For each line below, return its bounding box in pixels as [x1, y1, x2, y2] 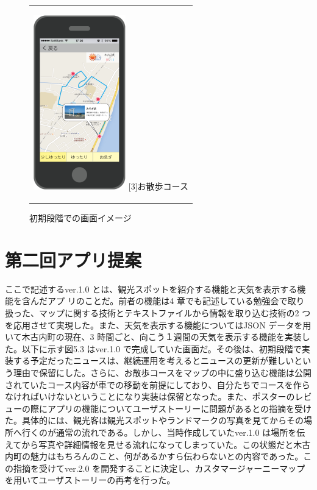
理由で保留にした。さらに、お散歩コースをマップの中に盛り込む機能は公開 [13, 366, 312, 379]
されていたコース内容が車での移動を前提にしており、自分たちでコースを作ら [5, 378, 310, 391]
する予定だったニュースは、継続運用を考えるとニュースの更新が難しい [13, 354, 294, 367]
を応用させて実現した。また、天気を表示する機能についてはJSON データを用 [5, 318, 312, 331]
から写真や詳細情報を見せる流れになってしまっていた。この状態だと [21, 438, 294, 450]
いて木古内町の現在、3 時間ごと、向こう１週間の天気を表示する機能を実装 [5, 330, 302, 343]
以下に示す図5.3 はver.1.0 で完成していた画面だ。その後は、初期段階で [21, 342, 302, 355]
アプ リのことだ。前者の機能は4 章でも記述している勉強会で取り [47, 294, 305, 307]
